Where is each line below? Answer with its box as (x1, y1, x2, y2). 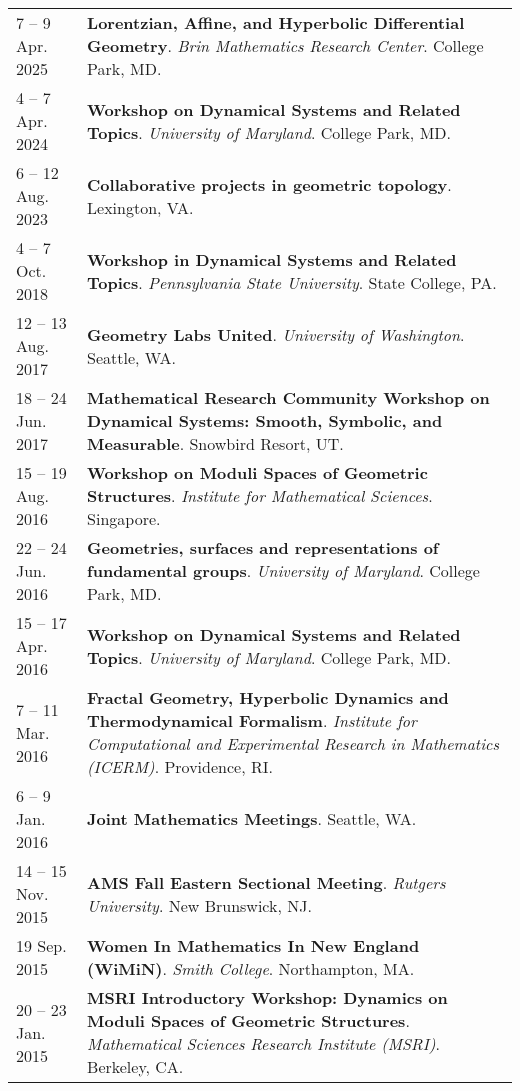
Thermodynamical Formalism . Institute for (87, 709, 417, 732)
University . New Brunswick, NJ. (87, 893, 312, 917)
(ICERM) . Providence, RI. (87, 755, 273, 778)
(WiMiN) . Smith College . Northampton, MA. (87, 957, 415, 980)
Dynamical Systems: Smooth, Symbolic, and (87, 409, 443, 432)
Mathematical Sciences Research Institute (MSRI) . (87, 1032, 440, 1055)
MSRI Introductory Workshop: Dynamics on (87, 986, 448, 1009)
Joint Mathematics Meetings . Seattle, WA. (87, 807, 417, 830)
